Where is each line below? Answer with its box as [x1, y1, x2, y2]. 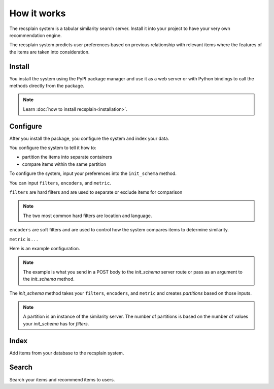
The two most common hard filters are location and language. [23, 213, 152, 219]
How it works [9, 8, 66, 19]
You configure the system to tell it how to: [9, 145, 96, 151]
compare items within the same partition [22, 161, 107, 167]
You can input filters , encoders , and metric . [9, 179, 111, 186]
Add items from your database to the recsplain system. [9, 350, 124, 356]
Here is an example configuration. [9, 246, 81, 251]
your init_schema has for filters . [23, 320, 89, 326]
